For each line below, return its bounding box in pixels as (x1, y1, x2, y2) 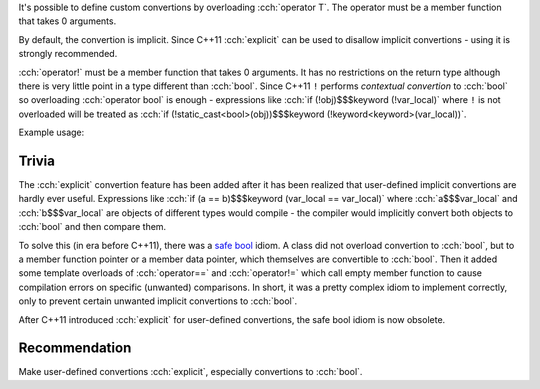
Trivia (18, 152, 55, 169)
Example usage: (18, 126, 85, 139)
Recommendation (18, 340, 132, 357)
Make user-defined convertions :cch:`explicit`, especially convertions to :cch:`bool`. (18, 366, 363, 378)
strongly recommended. (18, 48, 118, 60)
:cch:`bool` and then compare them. (18, 221, 167, 233)
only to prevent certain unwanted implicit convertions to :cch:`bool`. (18, 295, 298, 307)
